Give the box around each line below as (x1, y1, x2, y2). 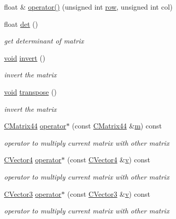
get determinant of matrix (4, 35, 84, 46)
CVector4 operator (4, 154, 62, 165)
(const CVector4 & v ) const (67, 154, 150, 165)
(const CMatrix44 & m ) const (72, 120, 162, 131)
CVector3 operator (4, 188, 62, 199)
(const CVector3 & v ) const (67, 188, 150, 199)
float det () (4, 18, 38, 29)
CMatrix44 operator (4, 120, 66, 131)
